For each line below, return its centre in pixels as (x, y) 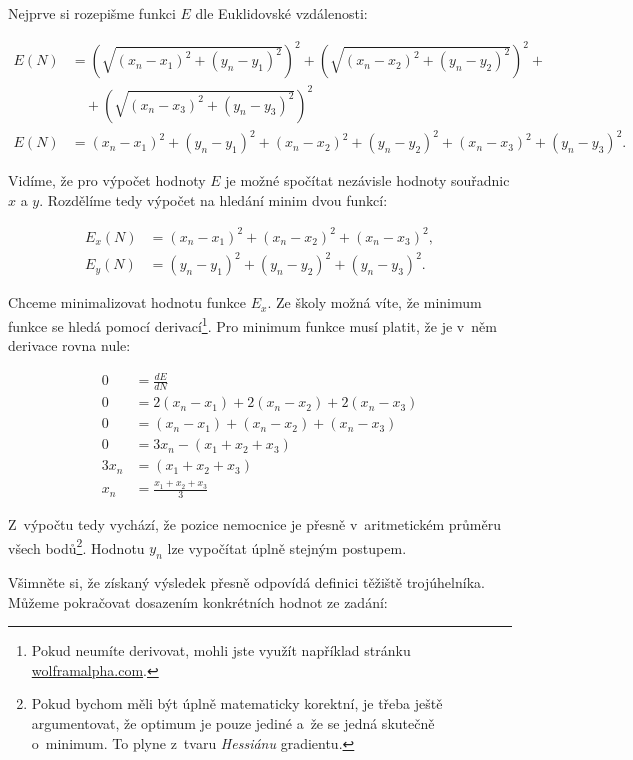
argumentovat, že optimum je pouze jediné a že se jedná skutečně (233, 722)
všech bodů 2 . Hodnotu (76, 546)
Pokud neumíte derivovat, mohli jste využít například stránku (221, 650)
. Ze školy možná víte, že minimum (374, 302)
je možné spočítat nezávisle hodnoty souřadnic (367, 180)
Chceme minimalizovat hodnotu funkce (127, 302)
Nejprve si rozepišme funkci (92, 13)
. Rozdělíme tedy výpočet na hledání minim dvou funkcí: (213, 199)
